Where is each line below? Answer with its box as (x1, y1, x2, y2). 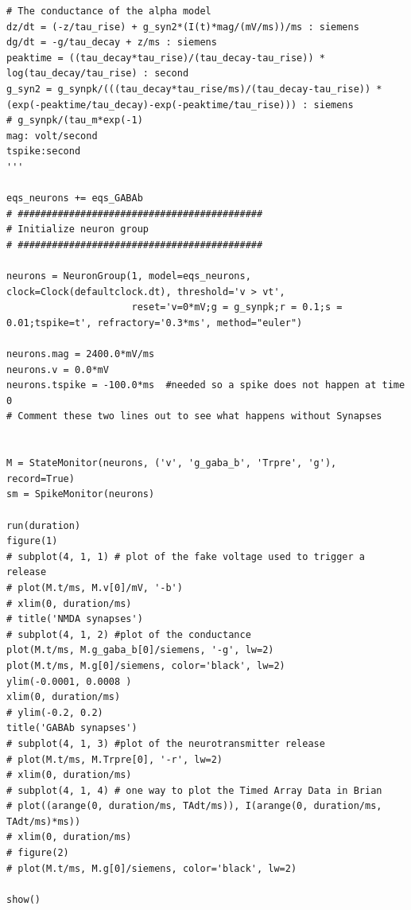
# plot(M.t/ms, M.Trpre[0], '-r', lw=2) (6, 753, 223, 765)
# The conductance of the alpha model (6, 6, 211, 17)
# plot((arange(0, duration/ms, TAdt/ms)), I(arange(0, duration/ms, (6, 800, 382, 812)
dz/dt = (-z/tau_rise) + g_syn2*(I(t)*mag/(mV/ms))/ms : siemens (6, 21, 359, 33)
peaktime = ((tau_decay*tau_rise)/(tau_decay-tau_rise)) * (6, 52, 325, 64)
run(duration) (6, 519, 81, 531)
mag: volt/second (6, 130, 98, 142)
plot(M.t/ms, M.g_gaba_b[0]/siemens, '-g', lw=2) (6, 644, 274, 656)
